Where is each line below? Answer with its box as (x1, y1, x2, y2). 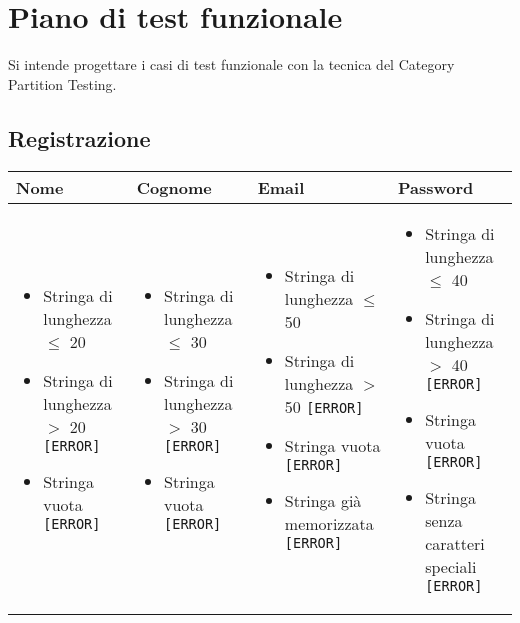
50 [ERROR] (284, 395, 364, 419)
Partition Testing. (8, 73, 117, 94)
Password (397, 175, 474, 199)
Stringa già (284, 489, 362, 513)
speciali (425, 554, 477, 578)
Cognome (136, 175, 212, 199)
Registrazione (8, 122, 151, 153)
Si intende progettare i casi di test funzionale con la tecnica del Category (8, 54, 455, 75)
